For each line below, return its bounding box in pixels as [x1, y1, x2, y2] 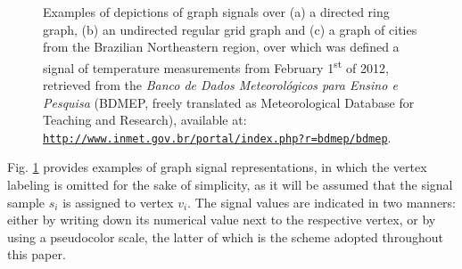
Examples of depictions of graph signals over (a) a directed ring [43, 3, 390, 20]
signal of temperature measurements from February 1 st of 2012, [43, 55, 389, 77]
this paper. [7, 245, 66, 264]
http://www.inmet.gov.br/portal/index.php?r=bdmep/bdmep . [43, 127, 392, 146]
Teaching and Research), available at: [43, 110, 247, 129]
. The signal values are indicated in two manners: [187, 192, 456, 211]
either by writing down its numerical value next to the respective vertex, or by [7, 210, 436, 229]
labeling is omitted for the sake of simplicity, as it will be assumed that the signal [7, 175, 453, 194]
